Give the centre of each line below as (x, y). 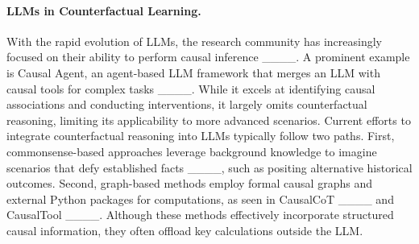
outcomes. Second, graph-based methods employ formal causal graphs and (189, 183)
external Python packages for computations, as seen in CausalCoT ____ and (200, 199)
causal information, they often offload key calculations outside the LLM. (185, 230)
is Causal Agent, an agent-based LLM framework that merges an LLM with (193, 72)
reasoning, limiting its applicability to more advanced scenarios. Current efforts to (209, 120)
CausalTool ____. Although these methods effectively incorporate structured (200, 215)
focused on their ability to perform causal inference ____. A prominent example (208, 57)
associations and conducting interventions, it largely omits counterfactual (187, 104)
